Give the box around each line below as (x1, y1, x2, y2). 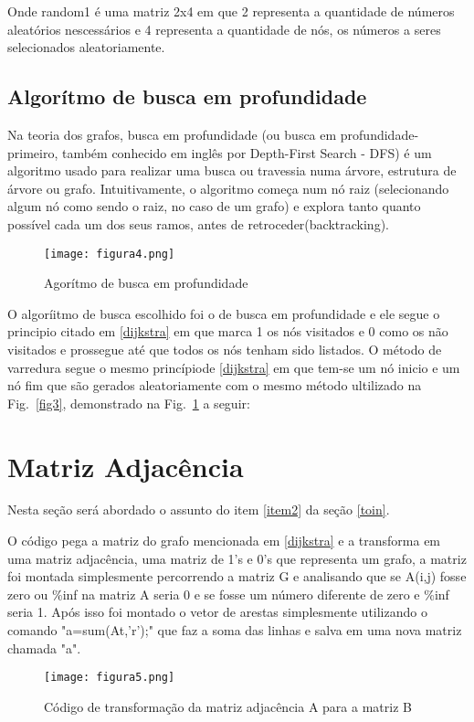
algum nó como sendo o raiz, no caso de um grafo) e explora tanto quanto (7, 196, 421, 216)
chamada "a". (7, 638, 81, 657)
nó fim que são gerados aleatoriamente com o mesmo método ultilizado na (7, 376, 422, 395)
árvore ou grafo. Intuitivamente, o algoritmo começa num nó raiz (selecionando (7, 178, 449, 197)
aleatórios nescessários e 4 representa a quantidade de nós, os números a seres (7, 19, 441, 38)
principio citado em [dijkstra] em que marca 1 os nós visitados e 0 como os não (7, 322, 448, 341)
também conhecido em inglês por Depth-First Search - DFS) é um (61, 143, 432, 162)
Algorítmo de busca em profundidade (7, 82, 367, 111)
